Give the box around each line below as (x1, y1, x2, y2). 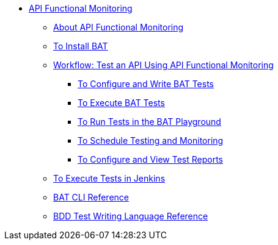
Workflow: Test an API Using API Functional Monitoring (53, 60, 274, 70)
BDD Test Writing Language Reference (53, 211, 208, 221)
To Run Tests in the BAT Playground (78, 116, 221, 127)
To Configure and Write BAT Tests (78, 79, 214, 89)
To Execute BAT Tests (78, 98, 165, 108)
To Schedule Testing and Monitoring (78, 135, 224, 146)
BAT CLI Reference (53, 192, 129, 202)
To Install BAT (53, 41, 108, 51)
